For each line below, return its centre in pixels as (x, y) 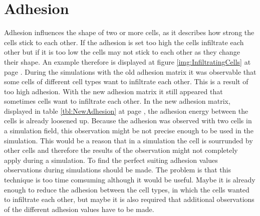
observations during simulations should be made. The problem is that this (117, 170)
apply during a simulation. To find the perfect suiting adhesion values (111, 160)
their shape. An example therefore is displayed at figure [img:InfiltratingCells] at (127, 61)
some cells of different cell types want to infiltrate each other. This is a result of (126, 81)
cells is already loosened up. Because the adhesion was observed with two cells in (128, 121)
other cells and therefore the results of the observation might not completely (121, 150)
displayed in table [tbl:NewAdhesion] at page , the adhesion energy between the (126, 111)
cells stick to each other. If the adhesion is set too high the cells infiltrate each (124, 42)
